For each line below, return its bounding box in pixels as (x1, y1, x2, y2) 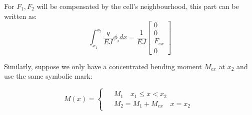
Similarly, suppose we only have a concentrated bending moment (4, 61, 202, 71)
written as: (4, 10, 37, 21)
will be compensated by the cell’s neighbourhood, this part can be (36, 1, 239, 11)
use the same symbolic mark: (4, 71, 92, 81)
